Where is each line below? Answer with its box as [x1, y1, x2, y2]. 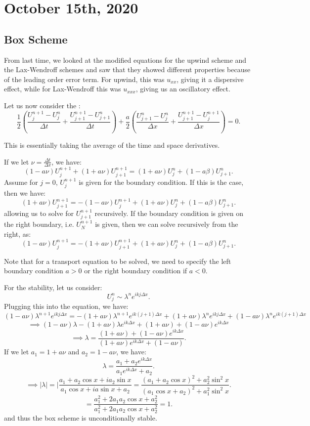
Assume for [4, 176, 38, 187]
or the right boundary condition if [84, 265, 187, 276]
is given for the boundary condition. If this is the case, [79, 176, 244, 187]
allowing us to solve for [4, 208, 74, 218]
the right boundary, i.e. [4, 219, 74, 229]
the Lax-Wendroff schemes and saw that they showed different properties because [4, 64, 251, 75]
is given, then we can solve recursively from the [95, 219, 238, 229]
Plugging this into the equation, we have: [4, 301, 129, 311]
